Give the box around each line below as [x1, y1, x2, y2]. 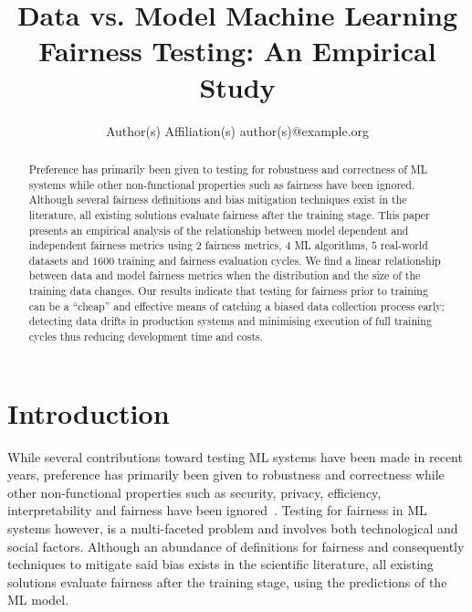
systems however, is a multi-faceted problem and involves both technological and [7, 519, 458, 538]
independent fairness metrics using [28, 237, 193, 253]
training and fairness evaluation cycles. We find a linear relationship [118, 252, 441, 268]
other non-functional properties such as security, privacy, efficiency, [7, 482, 382, 501]
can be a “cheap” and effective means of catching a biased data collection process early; [28, 298, 445, 313]
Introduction [7, 394, 170, 431]
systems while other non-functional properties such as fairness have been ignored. [28, 176, 415, 192]
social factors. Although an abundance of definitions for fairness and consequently [7, 536, 465, 555]
